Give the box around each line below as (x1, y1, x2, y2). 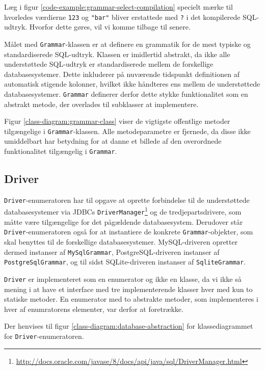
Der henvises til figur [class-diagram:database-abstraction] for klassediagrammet (4, 321, 253, 331)
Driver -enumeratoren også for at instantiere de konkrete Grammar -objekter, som (4, 226, 253, 237)
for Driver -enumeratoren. (4, 330, 84, 341)
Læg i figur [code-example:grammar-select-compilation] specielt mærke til (4, 2, 233, 12)
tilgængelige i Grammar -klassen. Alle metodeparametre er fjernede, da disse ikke (4, 125, 251, 136)
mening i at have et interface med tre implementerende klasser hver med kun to (4, 283, 253, 294)
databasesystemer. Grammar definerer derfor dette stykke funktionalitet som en (4, 88, 248, 99)
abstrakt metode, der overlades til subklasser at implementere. (4, 98, 199, 109)
